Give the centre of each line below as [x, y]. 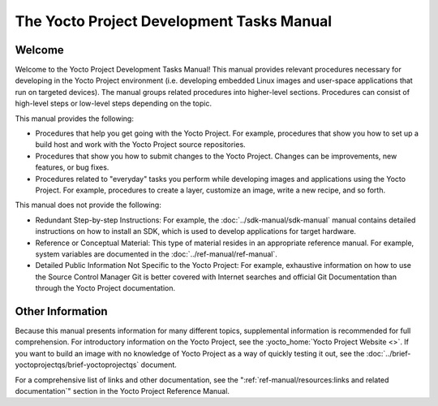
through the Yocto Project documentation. [105, 288]
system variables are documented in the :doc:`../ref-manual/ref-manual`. [156, 254]
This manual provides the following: [74, 119]
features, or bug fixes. [72, 167]
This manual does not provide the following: [88, 205]
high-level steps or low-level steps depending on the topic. [114, 104]
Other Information [62, 311]
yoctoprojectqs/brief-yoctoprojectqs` [77, 365]
